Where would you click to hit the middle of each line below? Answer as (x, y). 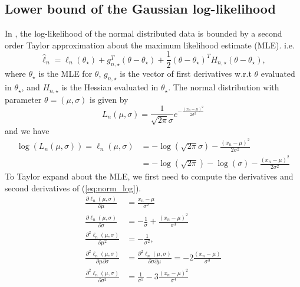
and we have (27, 130)
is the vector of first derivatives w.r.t (186, 74)
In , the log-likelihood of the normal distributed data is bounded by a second (144, 33)
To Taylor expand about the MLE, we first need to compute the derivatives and (149, 176)
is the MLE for (65, 74)
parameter (23, 99)
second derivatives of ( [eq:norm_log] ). (73, 188)
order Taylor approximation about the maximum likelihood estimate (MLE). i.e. (150, 45)
